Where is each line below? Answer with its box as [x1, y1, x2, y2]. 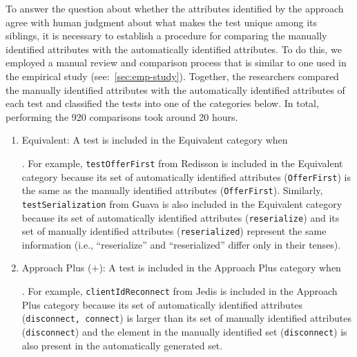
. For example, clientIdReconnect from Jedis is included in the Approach [21, 284, 338, 298]
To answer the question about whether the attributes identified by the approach [6, 1, 344, 15]
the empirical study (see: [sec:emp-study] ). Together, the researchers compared [6, 68, 339, 83]
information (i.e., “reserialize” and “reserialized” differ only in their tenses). [21, 237, 341, 251]
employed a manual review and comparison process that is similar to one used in [6, 55, 347, 70]
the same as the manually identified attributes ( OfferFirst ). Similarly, [21, 183, 323, 197]
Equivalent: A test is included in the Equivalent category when [21, 133, 288, 147]
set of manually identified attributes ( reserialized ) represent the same [21, 224, 327, 238]
